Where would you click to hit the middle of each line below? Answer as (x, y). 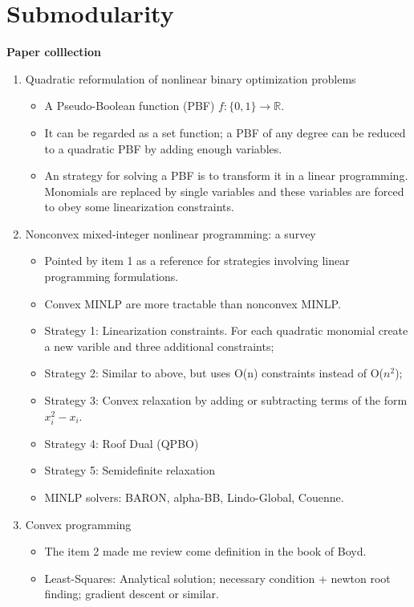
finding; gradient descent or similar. (132, 594)
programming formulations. (112, 277)
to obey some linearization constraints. (139, 207)
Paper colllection (54, 52)
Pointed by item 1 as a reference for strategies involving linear (197, 261)
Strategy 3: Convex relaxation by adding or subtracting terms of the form (226, 400)
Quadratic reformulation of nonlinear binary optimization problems (191, 78)
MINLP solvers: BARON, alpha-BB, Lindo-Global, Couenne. (194, 497)
